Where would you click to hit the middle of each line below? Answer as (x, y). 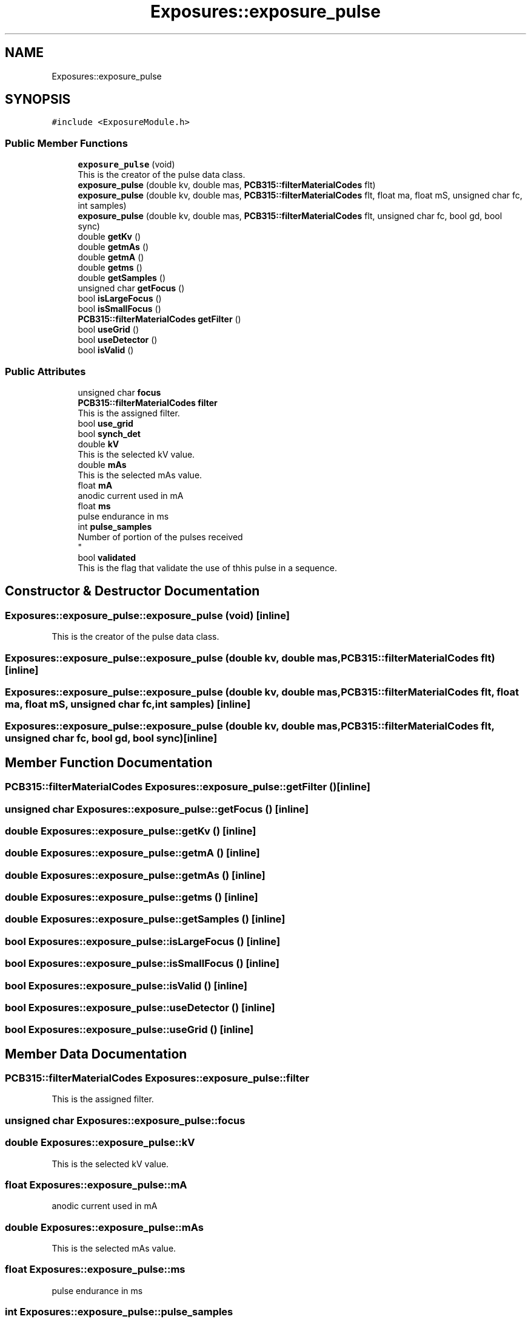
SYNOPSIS (38, 100)
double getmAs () (113, 247)
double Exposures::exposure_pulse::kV (100, 1143)
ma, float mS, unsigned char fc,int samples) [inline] (128, 704)
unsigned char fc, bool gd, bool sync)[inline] (111, 738)
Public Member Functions (66, 143)
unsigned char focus (119, 392)
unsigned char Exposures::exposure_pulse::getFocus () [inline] (157, 809)
